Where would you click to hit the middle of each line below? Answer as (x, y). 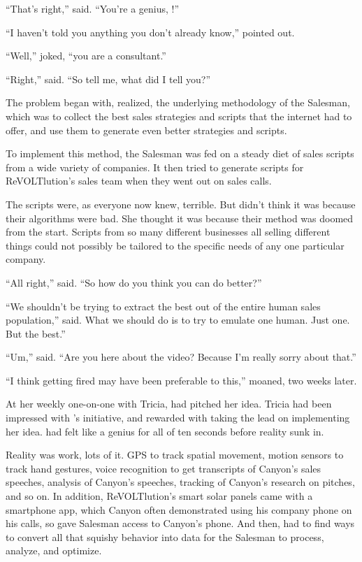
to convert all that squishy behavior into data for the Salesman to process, (165, 536)
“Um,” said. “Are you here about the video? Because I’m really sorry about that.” (181, 357)
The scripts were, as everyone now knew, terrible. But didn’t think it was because (181, 204)
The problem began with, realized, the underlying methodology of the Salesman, (178, 102)
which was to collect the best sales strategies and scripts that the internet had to (179, 116)
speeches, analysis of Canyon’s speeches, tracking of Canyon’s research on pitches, (180, 482)
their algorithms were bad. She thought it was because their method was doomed (180, 218)
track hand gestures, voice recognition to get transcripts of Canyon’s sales (164, 468)
